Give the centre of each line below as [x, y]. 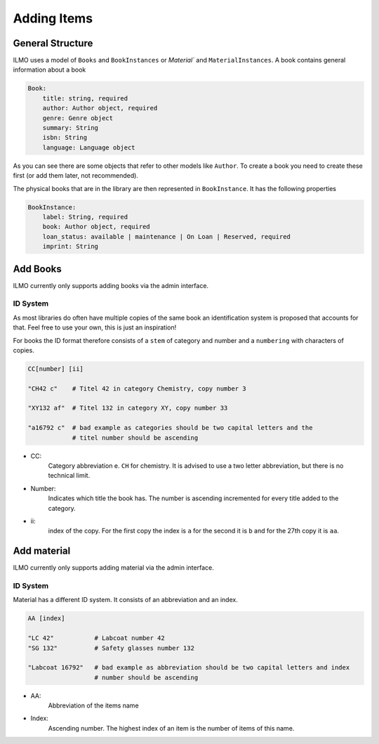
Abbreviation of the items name [94, 705]
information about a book [49, 70]
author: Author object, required [100, 108]
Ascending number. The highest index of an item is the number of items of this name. [171, 728]
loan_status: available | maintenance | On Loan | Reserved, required [167, 236]
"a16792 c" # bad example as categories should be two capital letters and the [170, 428]
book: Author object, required [96, 227]
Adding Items [53, 18]
